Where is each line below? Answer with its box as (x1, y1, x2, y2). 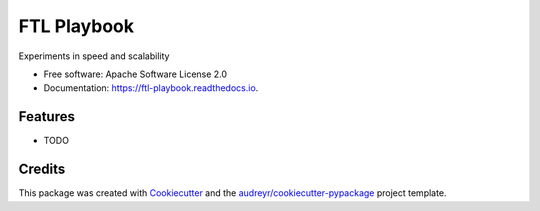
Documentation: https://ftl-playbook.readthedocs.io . (43, 82, 259, 94)
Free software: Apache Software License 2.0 (43, 68, 228, 80)
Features (18, 108, 75, 125)
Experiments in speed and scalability (18, 50, 170, 62)
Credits (18, 161, 66, 178)
